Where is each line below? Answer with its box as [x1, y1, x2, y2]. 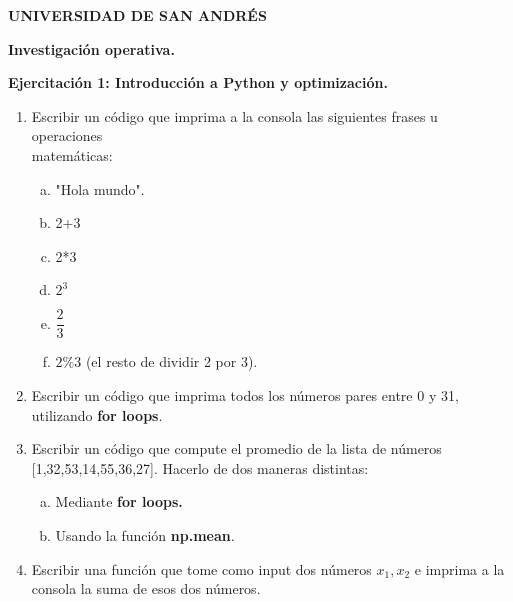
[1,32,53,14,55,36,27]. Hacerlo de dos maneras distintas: [31, 457, 369, 478]
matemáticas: [31, 144, 113, 165]
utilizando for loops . [31, 404, 163, 425]
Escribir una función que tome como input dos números [31, 558, 372, 579]
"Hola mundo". [55, 178, 145, 199]
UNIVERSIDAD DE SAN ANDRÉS [8, 5, 267, 25]
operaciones [31, 125, 103, 146]
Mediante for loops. [55, 491, 183, 512]
